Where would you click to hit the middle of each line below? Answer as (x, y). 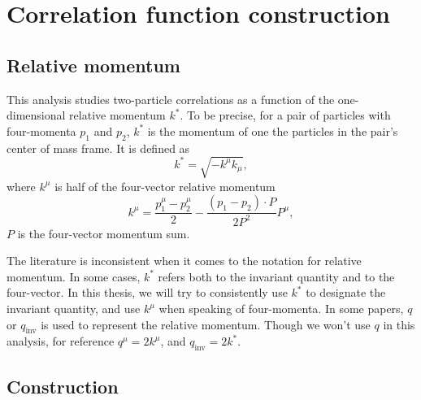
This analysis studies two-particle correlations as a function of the (171, 99)
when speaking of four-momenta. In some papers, (281, 309)
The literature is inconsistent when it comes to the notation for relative (184, 261)
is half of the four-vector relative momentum (165, 186)
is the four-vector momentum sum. (104, 233)
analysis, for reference (61, 341)
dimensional (36, 115)
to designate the (346, 292)
